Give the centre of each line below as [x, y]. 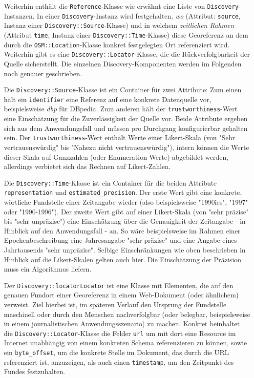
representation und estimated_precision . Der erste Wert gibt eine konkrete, [123, 192]
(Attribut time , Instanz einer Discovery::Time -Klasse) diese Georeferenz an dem [126, 34]
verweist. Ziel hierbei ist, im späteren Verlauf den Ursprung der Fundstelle [115, 304]
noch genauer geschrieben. [43, 73]
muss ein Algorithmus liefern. [48, 269]
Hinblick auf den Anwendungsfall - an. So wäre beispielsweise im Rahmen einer [122, 230]
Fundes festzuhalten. [35, 371]
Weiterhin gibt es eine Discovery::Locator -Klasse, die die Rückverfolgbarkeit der [127, 54]
